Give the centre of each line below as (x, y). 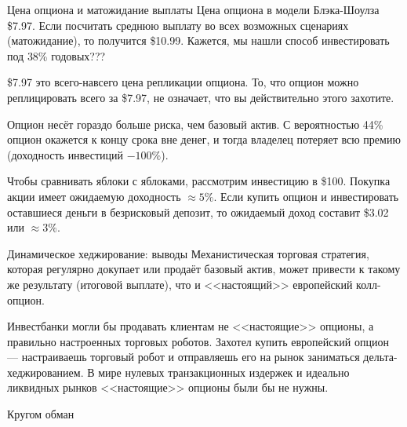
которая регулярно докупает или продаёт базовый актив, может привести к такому (204, 269)
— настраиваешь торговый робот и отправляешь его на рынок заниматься (184, 357)
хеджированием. (45, 372)
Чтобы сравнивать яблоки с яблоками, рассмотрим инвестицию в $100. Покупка (199, 181)
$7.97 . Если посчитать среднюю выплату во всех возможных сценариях (178, 25)
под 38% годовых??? (56, 55)
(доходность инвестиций (65, 154)
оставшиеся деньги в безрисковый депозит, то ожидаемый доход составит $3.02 (198, 212)
